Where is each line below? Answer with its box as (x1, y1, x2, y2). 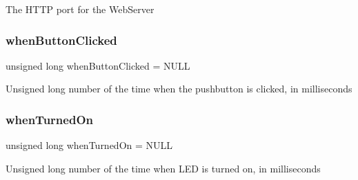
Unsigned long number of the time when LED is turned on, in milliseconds (6, 161, 321, 175)
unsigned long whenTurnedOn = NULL (6, 138, 173, 152)
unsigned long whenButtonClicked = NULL (6, 58, 190, 72)
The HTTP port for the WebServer (6, 2, 155, 16)
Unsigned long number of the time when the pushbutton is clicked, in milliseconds (6, 81, 352, 96)
